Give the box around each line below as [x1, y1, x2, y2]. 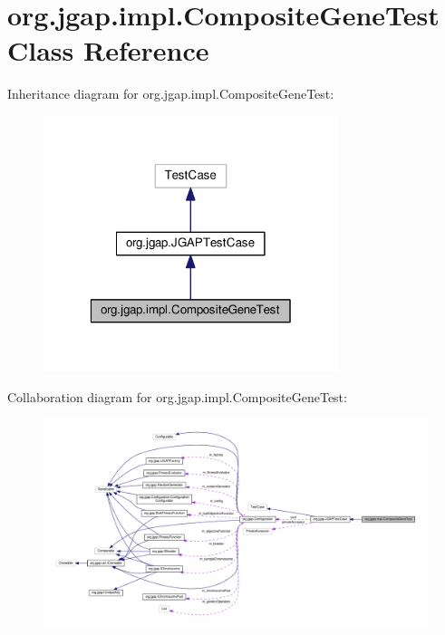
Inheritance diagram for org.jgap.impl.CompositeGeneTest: [7, 84, 334, 103]
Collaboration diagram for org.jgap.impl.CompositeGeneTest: [7, 388, 347, 406]
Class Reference [7, 32, 209, 69]
